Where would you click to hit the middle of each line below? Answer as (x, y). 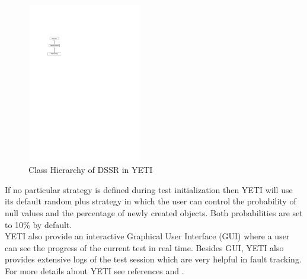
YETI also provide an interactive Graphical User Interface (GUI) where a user (147, 236)
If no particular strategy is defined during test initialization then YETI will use (149, 189)
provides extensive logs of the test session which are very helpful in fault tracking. (153, 259)
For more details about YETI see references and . (95, 270)
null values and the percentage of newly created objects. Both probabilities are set (154, 212)
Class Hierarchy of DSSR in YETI (91, 170)
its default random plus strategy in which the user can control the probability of (151, 201)
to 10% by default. (39, 224)
